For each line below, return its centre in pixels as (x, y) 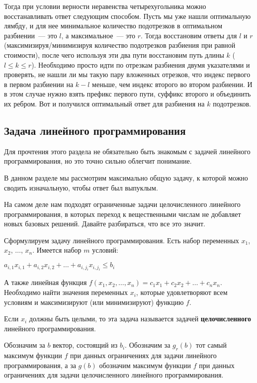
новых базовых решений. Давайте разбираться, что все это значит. (105, 224)
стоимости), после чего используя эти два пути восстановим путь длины (114, 54)
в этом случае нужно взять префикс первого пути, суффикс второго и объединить (128, 94)
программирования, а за (40, 365)
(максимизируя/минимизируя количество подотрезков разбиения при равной (120, 45)
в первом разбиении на (39, 84)
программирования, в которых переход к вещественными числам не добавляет (123, 214)
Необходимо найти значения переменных (66, 292)
